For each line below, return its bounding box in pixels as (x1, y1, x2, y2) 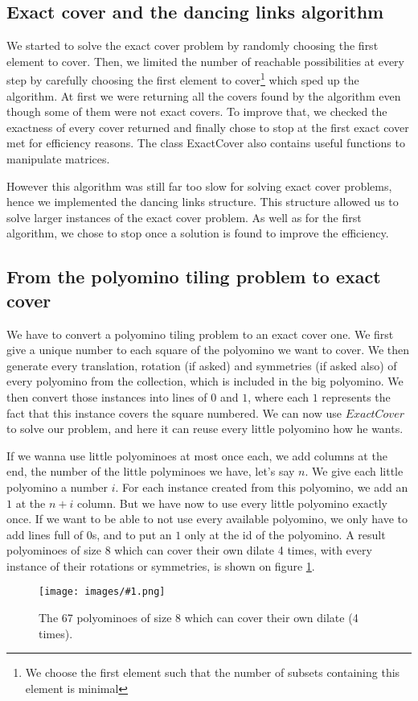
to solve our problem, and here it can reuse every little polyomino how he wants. (6, 420, 404, 437)
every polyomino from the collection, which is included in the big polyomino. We (6, 373, 404, 390)
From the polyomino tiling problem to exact (6, 264, 381, 289)
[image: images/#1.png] (39, 586, 166, 598)
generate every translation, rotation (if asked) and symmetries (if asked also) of (6, 357, 397, 373)
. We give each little (305, 463, 404, 480)
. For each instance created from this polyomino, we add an (115, 478, 408, 495)
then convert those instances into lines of (6, 388, 207, 405)
